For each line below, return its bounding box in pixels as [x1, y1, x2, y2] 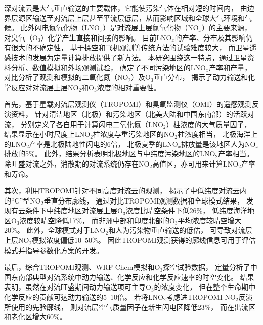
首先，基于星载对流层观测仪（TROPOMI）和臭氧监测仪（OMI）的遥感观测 [4, 99, 252, 109]
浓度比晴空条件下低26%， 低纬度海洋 [125, 205, 247, 216]
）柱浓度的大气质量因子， [166, 118, 251, 129]
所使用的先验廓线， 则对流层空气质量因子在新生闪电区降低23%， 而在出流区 [4, 301, 255, 312]
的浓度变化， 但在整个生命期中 [154, 281, 256, 292]
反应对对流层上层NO [11, 82, 79, 92]
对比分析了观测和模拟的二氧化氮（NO [4, 72, 128, 83]
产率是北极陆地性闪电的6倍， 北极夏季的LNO [29, 138, 178, 149]
